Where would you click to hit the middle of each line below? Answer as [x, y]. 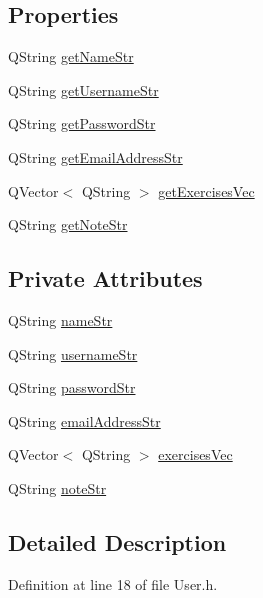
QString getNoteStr [68, 224]
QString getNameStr [71, 56]
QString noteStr [57, 487]
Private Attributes [105, 278]
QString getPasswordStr [82, 123]
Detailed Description [117, 541]
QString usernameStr [73, 353]
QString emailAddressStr [84, 420]
